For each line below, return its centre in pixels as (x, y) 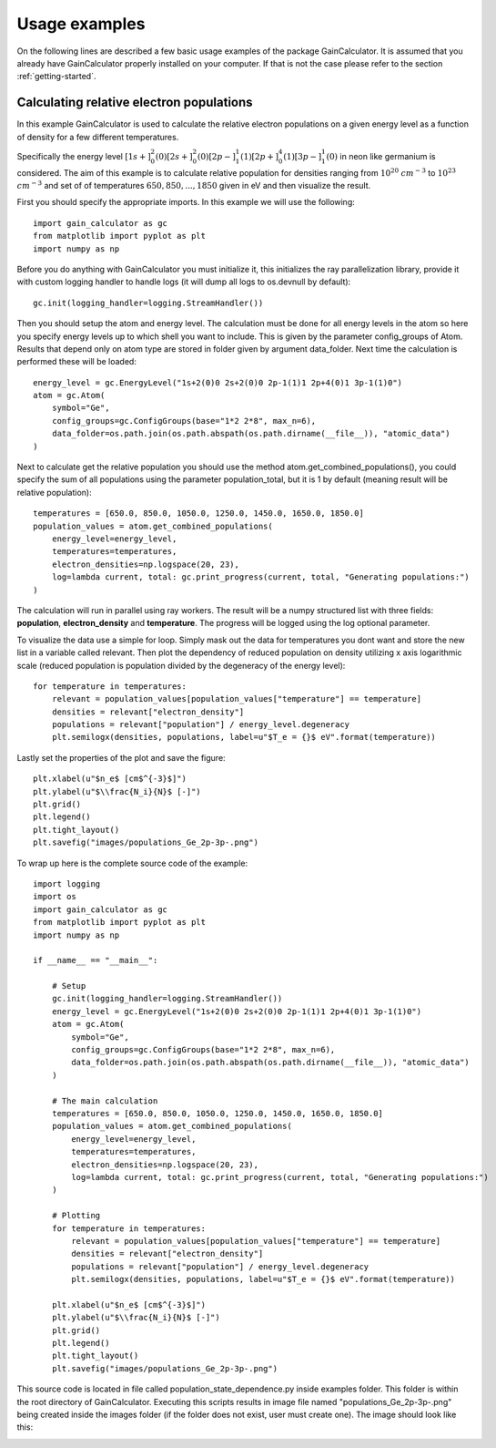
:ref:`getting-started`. (56, 77)
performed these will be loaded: (76, 362)
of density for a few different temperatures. (98, 137)
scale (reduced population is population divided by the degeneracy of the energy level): (181, 665)
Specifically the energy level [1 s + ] (84, 156)
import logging (67, 883)
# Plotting (76, 1216)
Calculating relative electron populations (135, 103)
